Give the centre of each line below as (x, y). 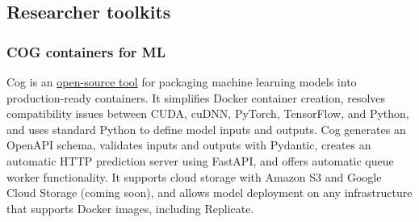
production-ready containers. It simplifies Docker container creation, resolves (196, 97)
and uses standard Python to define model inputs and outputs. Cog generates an (206, 129)
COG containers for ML (86, 51)
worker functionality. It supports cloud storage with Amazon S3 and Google (194, 176)
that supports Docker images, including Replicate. (130, 208)
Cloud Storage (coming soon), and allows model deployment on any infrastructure (209, 193)
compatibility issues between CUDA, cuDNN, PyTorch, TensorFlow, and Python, (208, 113)
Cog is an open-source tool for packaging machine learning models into (182, 82)
